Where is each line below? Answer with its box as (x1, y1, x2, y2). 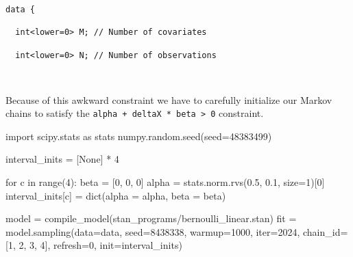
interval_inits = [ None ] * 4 (5, 152, 119, 166)
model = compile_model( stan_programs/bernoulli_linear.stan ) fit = (5, 211, 297, 226)
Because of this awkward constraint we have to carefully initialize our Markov (5, 92, 332, 107)
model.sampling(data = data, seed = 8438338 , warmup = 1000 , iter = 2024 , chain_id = (5, 224, 348, 239)
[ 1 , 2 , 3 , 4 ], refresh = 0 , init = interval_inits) (5, 238, 182, 252)
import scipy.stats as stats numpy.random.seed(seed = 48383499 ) (5, 128, 272, 143)
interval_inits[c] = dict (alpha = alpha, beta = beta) (5, 188, 226, 202)
